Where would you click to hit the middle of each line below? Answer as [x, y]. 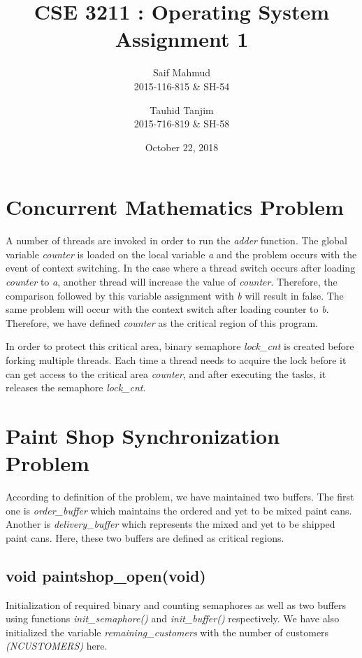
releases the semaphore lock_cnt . [76, 387]
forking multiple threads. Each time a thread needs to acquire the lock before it [176, 359]
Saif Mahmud [182, 72]
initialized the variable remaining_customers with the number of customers [167, 632]
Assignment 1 [182, 39]
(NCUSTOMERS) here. [57, 646]
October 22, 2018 [182, 147]
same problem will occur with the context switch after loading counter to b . [167, 309]
